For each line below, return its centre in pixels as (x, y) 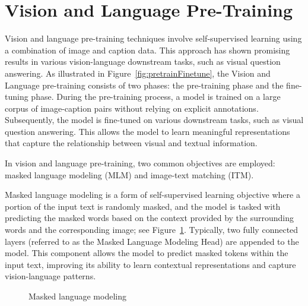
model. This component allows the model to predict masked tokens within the (147, 253)
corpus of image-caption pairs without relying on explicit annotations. (132, 108)
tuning (17, 97)
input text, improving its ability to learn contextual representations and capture (150, 264)
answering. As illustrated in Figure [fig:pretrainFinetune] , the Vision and (138, 73)
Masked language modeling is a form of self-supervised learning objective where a (153, 195)
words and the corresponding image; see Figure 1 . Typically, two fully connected (152, 230)
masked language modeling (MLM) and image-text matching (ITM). (129, 174)
